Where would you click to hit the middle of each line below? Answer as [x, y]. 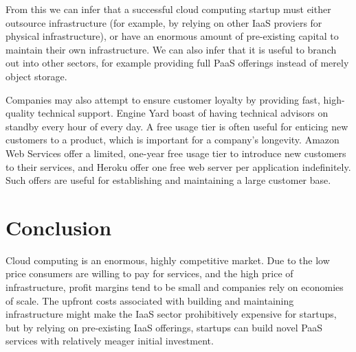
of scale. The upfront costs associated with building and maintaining [150, 300]
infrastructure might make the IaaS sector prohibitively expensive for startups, [171, 314]
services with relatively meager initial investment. [110, 341]
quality [20, 113]
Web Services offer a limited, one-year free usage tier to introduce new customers [176, 153]
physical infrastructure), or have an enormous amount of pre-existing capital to [172, 36]
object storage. [36, 76]
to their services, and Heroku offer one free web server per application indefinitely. [178, 166]
